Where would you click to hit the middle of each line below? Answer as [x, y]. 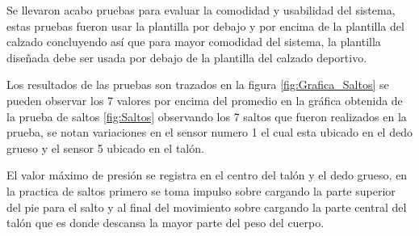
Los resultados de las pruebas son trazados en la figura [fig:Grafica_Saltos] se [198, 84]
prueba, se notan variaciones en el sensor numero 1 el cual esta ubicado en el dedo [209, 132]
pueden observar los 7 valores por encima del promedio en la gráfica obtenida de [205, 100]
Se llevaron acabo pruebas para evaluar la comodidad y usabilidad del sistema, [201, 10]
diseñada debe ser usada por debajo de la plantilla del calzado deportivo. [187, 57]
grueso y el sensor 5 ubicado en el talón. [105, 147]
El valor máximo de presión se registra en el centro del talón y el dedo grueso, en [207, 175]
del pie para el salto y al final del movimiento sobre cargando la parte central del [207, 206]
